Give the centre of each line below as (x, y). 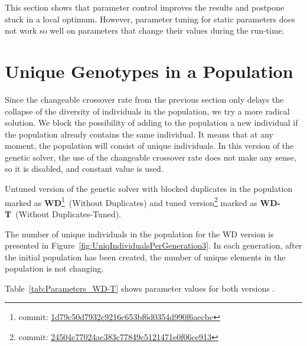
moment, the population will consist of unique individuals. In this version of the (149, 146)
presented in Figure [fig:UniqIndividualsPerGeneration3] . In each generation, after (153, 245)
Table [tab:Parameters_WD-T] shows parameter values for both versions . (140, 288)
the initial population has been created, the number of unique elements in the (145, 257)
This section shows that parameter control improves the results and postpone (145, 7)
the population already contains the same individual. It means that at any (139, 134)
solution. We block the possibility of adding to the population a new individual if (151, 123)
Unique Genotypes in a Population (149, 71)
